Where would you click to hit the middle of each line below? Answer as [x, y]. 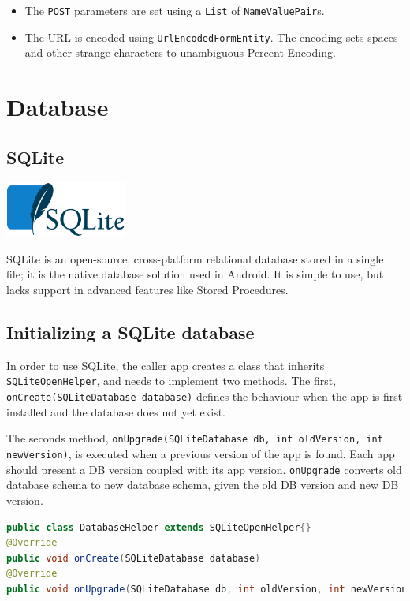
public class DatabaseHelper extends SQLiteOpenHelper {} [159, 527]
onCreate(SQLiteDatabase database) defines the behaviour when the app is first [205, 396]
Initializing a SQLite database [130, 332]
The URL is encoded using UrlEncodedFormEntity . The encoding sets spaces [211, 37]
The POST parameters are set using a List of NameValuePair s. [175, 10]
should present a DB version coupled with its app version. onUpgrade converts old [204, 469]
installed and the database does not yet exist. [116, 411]
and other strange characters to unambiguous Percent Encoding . [180, 52]
